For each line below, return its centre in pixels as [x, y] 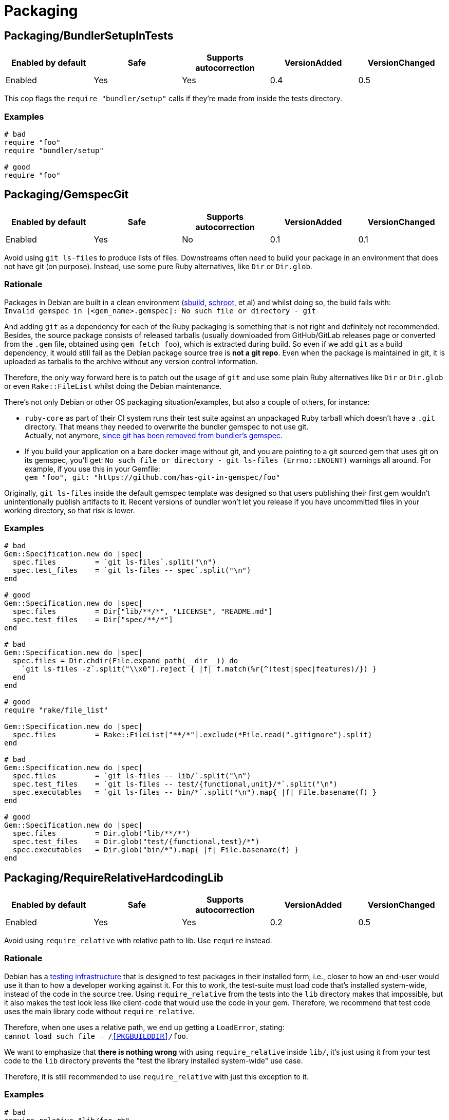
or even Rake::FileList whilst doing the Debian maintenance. [113, 386]
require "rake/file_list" [56, 710]
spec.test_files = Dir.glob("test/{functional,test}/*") [136, 842]
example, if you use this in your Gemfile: [92, 469]
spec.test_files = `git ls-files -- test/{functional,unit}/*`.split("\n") [175, 784]
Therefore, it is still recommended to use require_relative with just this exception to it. [156, 1076]
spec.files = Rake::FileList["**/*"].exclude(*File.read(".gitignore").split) [192, 735]
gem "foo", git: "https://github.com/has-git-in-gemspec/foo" [153, 477]
